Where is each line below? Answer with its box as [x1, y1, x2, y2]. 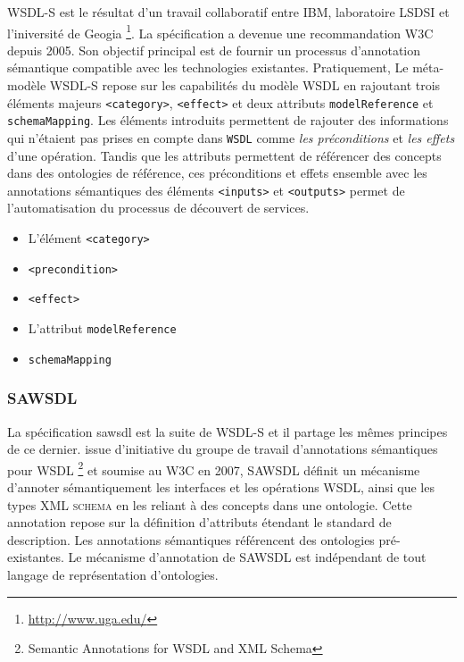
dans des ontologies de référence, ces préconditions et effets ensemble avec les [7, 163, 427, 182]
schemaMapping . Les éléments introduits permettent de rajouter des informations [7, 111, 449, 130]
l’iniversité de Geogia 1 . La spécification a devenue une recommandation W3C [7, 21, 434, 42]
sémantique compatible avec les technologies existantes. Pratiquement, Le [7, 58, 409, 77]
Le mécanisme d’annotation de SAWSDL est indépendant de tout [68, 548, 427, 566]
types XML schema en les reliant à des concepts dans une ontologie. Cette [7, 495, 412, 514]
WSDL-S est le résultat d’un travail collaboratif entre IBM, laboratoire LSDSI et [7, 3, 450, 21]
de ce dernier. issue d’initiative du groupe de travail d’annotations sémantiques [7, 440, 438, 458]
